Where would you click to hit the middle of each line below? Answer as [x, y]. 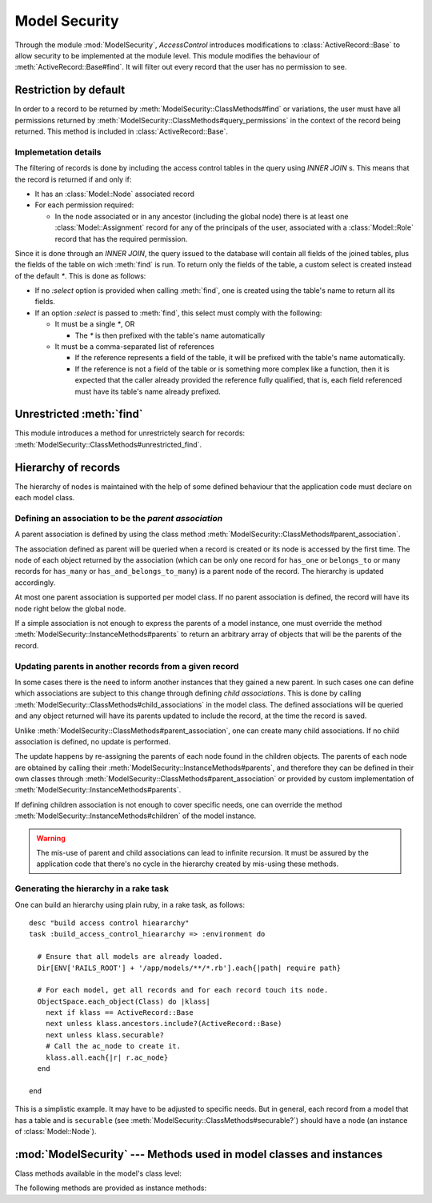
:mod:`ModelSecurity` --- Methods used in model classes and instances [199, 1154]
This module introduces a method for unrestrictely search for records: [130, 433]
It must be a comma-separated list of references [135, 347]
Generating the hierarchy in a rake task [92, 888]
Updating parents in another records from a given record [127, 666]
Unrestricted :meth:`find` [79, 414]
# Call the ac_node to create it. [113, 1046]
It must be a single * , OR [95, 324]
